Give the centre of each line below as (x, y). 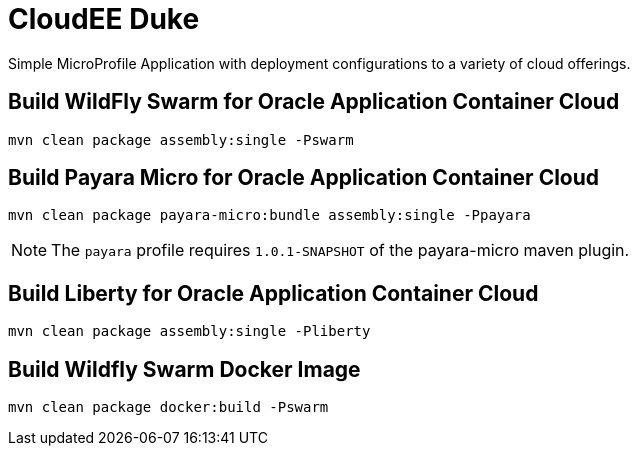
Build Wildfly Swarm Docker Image (184, 369)
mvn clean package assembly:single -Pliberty (189, 331)
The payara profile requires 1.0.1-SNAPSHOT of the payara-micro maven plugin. (340, 250)
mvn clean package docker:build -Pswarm (168, 407)
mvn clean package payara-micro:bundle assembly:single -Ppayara (269, 215)
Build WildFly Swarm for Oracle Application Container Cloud (314, 102)
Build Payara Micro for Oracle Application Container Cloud (304, 178)
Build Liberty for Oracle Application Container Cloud (273, 293)
